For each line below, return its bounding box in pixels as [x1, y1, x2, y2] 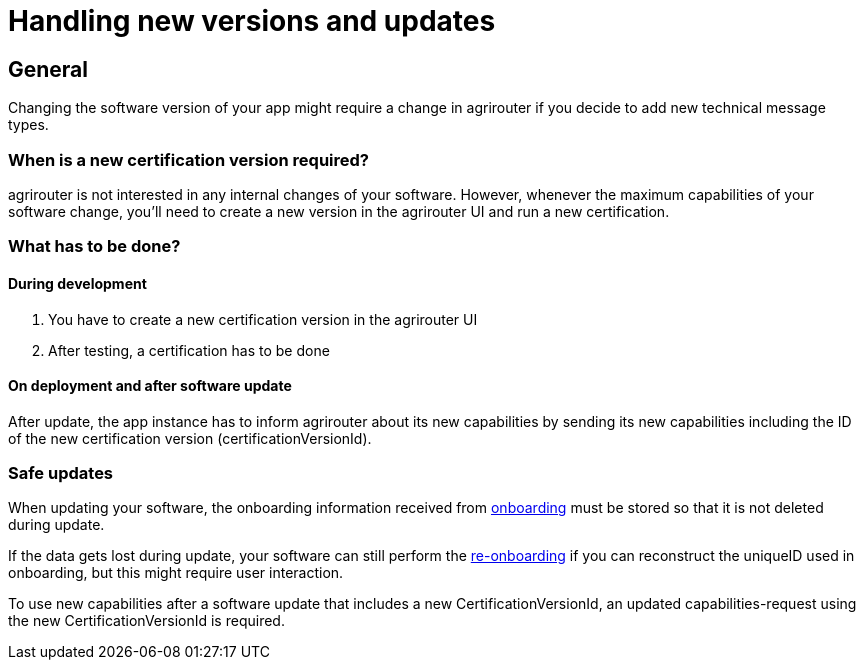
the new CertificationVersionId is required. [8, 612, 285, 630]
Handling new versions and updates [8, 4, 496, 38]
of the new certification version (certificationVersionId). [8, 429, 372, 447]
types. [8, 116, 49, 134]
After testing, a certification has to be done [48, 341, 330, 359]
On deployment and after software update [8, 377, 292, 395]
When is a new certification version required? [8, 149, 369, 170]
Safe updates [8, 463, 114, 484]
